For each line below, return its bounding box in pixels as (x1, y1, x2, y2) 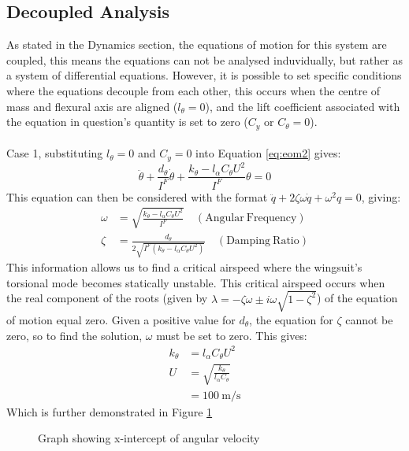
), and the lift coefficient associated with (205, 98, 400, 114)
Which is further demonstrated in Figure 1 (6, 403, 213, 420)
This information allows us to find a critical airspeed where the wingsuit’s (6, 259, 363, 275)
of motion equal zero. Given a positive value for (6, 311, 236, 327)
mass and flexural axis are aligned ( (6, 98, 178, 114)
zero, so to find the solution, (6, 327, 143, 343)
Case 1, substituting (6, 145, 103, 161)
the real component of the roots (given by (6, 290, 208, 306)
